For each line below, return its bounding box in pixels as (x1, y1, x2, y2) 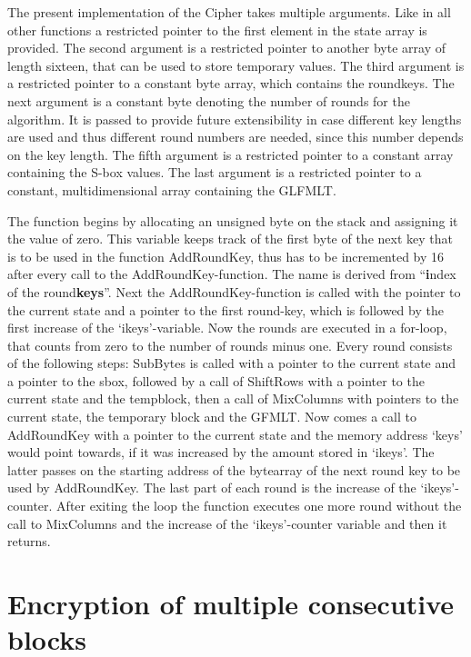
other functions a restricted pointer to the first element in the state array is (7, 20, 427, 39)
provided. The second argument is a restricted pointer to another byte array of (7, 38, 446, 57)
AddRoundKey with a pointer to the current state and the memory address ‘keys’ (7, 424, 463, 443)
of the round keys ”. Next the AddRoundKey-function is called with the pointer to (7, 282, 461, 301)
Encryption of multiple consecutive (7, 585, 455, 622)
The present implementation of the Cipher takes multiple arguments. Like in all (7, 3, 451, 21)
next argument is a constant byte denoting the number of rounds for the (7, 91, 410, 110)
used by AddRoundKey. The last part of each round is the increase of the (7, 478, 416, 497)
